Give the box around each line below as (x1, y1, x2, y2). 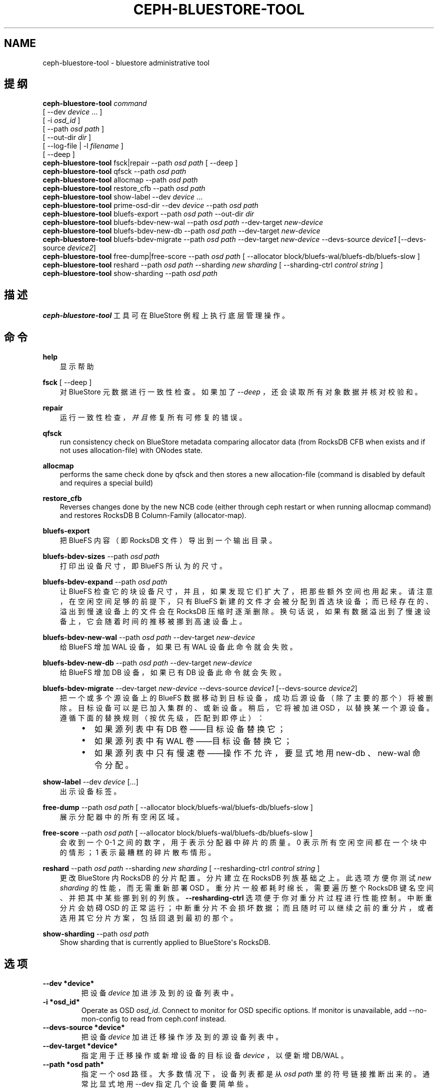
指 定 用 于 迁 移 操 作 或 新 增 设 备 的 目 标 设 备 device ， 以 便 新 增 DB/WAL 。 (81, 1050, 348, 1059)
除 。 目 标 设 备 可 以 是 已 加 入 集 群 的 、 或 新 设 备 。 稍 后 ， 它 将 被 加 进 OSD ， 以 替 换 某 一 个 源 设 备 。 (59, 703, 434, 712)
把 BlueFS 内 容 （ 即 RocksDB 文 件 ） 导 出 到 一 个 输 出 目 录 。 (59, 536, 276, 545)
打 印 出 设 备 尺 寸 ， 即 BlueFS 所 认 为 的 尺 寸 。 (59, 561, 227, 570)
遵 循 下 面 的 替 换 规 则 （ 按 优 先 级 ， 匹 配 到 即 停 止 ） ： (59, 713, 264, 722)
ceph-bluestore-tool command (42, 99, 147, 108)
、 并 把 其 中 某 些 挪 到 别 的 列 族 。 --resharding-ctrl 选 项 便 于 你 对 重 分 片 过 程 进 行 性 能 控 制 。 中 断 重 (59, 893, 432, 902)
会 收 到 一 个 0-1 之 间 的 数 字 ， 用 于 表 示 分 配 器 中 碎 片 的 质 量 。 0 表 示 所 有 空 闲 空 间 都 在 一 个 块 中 (59, 838, 427, 847)
